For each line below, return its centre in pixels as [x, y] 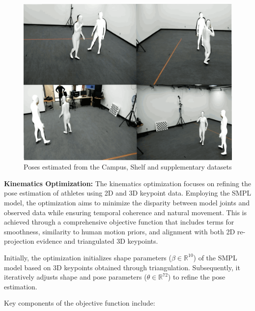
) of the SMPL [215, 257]
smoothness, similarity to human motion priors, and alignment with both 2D [120, 231]
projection [19, 241]
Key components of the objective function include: [80, 303]
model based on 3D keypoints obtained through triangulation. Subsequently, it [122, 267]
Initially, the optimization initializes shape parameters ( [88, 257]
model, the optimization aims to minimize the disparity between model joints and [127, 202]
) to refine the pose [197, 277]
